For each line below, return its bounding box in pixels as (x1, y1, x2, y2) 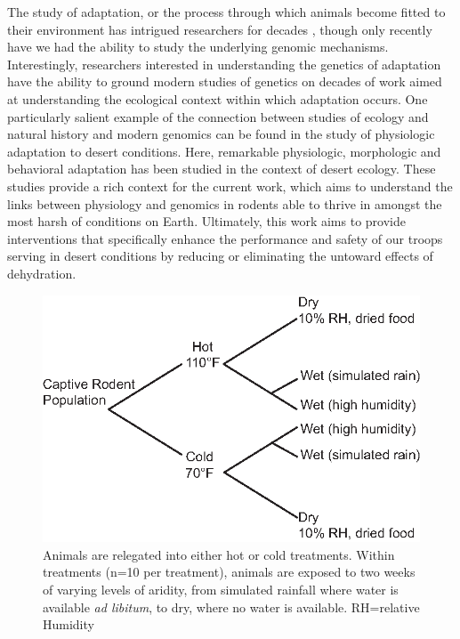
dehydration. (7, 263, 77, 282)
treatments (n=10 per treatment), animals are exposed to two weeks (43, 562, 416, 581)
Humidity (43, 615, 94, 634)
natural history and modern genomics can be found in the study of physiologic (7, 125, 435, 143)
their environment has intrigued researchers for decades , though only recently (7, 20, 432, 38)
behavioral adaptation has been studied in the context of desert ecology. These (7, 159, 436, 178)
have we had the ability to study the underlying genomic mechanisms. (7, 37, 389, 56)
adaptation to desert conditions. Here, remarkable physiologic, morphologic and (7, 142, 441, 160)
